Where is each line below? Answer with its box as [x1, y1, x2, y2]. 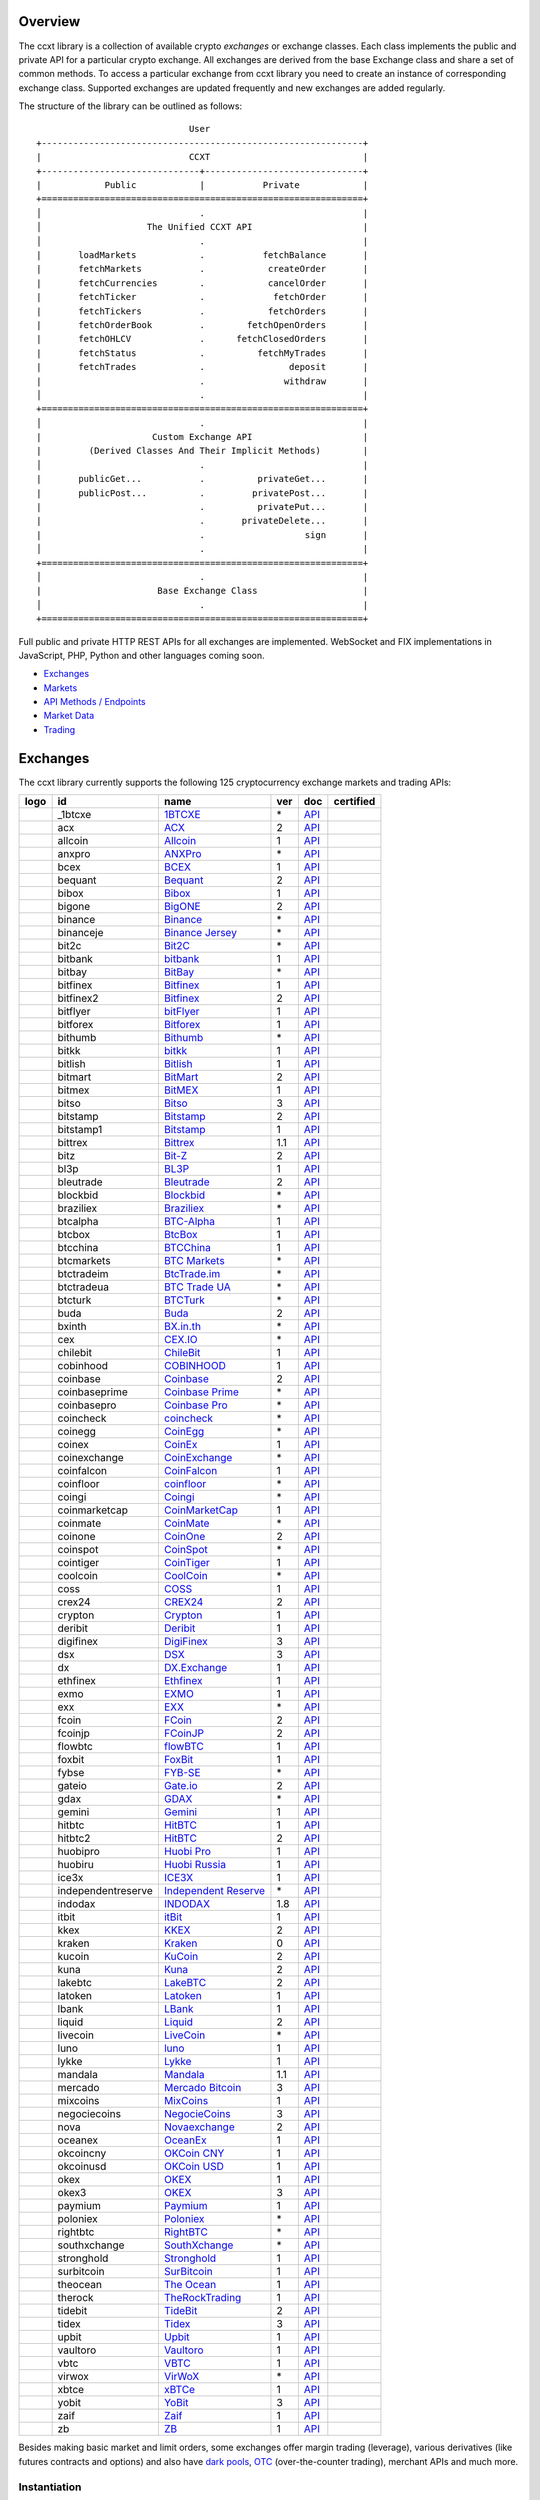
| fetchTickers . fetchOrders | [36, 305, 369, 317]
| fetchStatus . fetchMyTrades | [36, 347, 369, 359]
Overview [18, 13, 81, 30]
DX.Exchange [163, 1661, 228, 1675]
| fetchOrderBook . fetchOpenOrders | [36, 319, 369, 330]
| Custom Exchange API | [36, 431, 369, 443]
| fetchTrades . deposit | [36, 361, 369, 373]
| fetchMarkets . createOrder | [36, 263, 369, 275]
